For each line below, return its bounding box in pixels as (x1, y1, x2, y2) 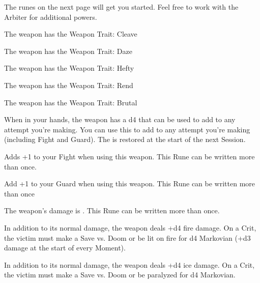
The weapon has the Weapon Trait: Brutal (4, 97, 137, 107)
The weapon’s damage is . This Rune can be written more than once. (4, 205, 220, 216)
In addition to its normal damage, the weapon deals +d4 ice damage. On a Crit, (4, 259, 255, 270)
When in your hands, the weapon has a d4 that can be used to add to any (4, 114, 236, 125)
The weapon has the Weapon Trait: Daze (4, 45, 132, 56)
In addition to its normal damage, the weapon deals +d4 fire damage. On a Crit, (4, 222, 256, 233)
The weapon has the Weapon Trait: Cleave (4, 29, 137, 39)
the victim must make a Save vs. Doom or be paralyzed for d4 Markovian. (4, 269, 236, 280)
